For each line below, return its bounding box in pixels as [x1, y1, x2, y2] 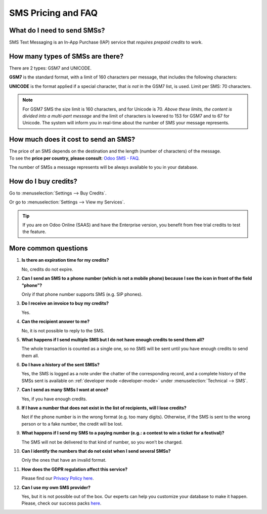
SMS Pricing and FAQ [9, 7, 98, 18]
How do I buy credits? [9, 177, 78, 185]
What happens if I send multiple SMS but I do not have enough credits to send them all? [21, 336, 205, 343]
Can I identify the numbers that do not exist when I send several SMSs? [21, 448, 171, 454]
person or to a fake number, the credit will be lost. [21, 421, 123, 427]
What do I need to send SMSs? [9, 26, 105, 35]
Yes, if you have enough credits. [21, 395, 88, 402]
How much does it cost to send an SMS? [9, 135, 135, 144]
